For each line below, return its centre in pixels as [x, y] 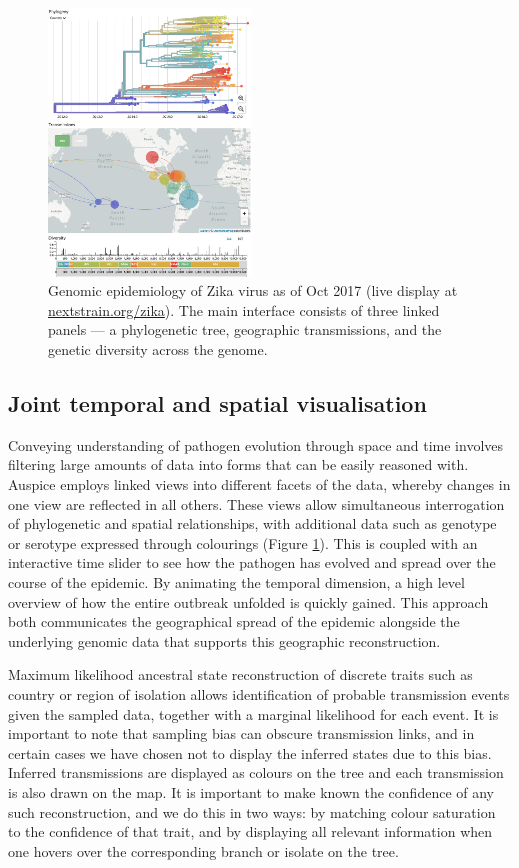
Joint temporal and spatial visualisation [217, 403]
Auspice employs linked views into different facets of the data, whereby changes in [259, 484]
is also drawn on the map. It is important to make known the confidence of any [251, 791]
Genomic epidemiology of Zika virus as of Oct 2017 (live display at [253, 290]
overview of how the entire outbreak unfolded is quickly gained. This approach [248, 601]
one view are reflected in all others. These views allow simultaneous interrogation [256, 503]
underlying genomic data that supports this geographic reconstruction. [224, 640]
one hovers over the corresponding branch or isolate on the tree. [203, 850]
